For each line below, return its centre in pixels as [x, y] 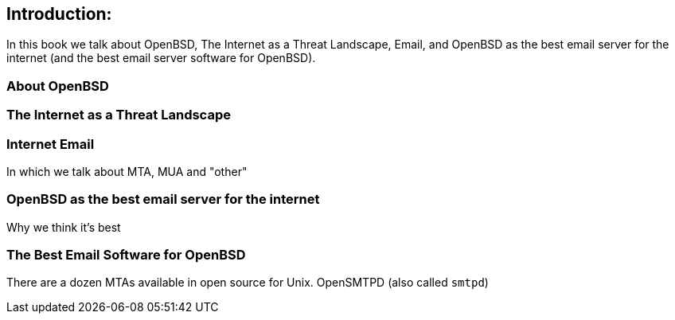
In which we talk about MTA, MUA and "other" [127, 171]
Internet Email [51, 144]
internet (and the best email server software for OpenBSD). [161, 58]
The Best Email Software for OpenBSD [126, 255]
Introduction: [59, 14]
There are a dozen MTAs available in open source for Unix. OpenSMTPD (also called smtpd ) [248, 283]
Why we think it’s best [64, 227]
